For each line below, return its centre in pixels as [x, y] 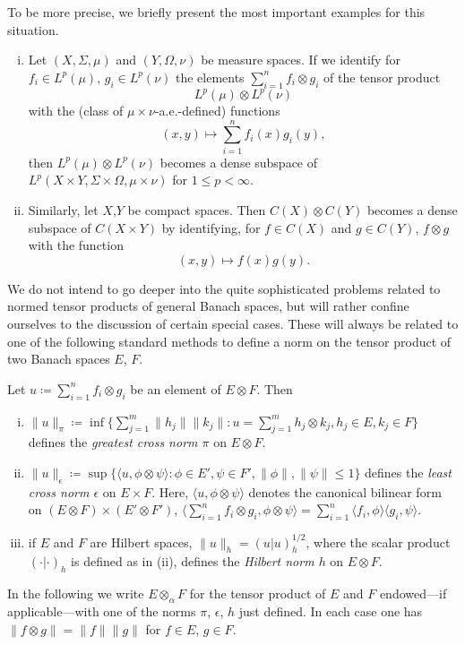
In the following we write [76, 593]
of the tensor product [382, 77]
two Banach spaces [59, 359]
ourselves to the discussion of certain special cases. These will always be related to [233, 323]
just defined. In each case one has [331, 611]
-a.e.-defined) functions [217, 111]
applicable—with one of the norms [102, 611]
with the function [76, 245]
